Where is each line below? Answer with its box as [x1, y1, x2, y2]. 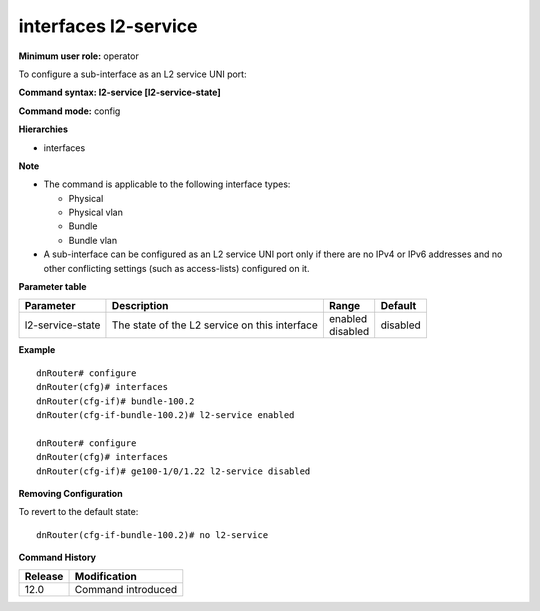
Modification [74, 570, 137, 584]
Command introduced [74, 583, 178, 597]
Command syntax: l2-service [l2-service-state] [18, 86, 221, 99]
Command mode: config [18, 105, 121, 117]
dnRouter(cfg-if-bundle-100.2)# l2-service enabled [36, 409, 295, 420]
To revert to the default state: [18, 506, 139, 518]
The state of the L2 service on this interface [111, 318, 319, 332]
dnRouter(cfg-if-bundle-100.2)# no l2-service [36, 529, 269, 540]
